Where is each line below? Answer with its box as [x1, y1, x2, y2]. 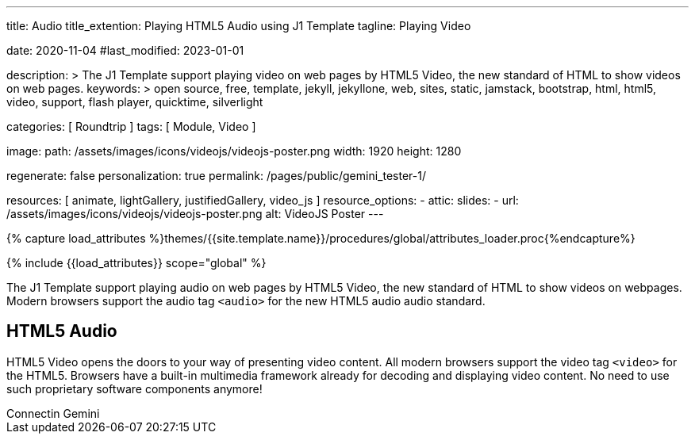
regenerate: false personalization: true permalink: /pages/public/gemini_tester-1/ [6, 169, 426, 182]
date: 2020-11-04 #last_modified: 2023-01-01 [6, 44, 244, 57]
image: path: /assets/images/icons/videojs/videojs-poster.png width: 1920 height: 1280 [6, 144, 462, 158]
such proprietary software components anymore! [6, 381, 263, 396]
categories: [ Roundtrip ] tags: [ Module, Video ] [6, 120, 256, 133]
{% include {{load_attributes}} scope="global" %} [6, 256, 267, 270]
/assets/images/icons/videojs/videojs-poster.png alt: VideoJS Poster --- [6, 207, 384, 220]
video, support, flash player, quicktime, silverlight [6, 95, 263, 109]
